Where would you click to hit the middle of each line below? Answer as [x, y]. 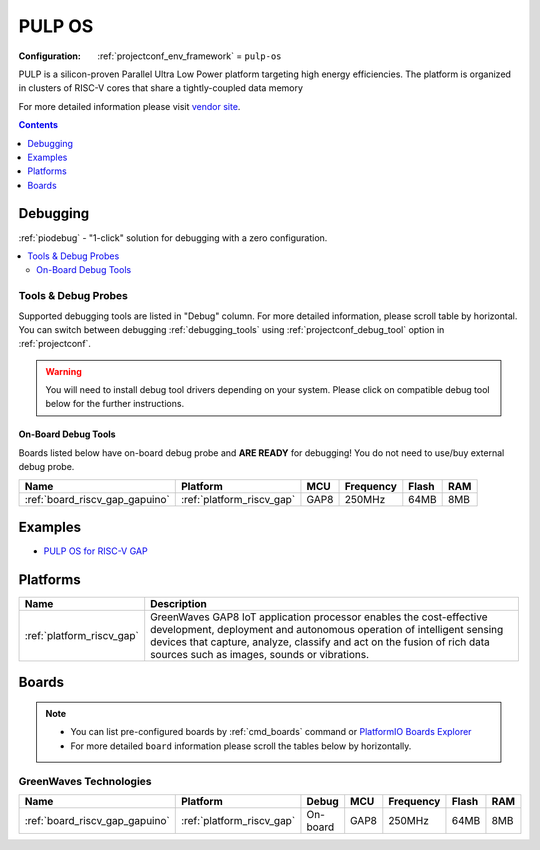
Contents [38, 125]
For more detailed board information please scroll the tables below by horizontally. [241, 746]
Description [178, 604]
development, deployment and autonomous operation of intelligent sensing [327, 630]
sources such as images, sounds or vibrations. [260, 655]
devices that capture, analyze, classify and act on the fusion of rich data [320, 642]
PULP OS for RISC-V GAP [96, 551]
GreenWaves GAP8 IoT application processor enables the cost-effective [319, 617]
